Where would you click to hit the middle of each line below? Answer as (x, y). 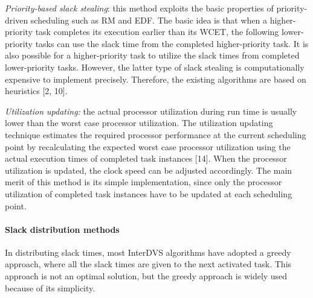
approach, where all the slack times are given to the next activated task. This (148, 264)
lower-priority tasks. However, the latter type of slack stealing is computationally (155, 67)
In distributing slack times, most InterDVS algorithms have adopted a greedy (148, 252)
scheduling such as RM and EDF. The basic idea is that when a (149, 20)
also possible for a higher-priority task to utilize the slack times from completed (152, 55)
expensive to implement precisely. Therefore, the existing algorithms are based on (156, 79)
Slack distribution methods (62, 229)
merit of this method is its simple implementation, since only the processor (144, 182)
